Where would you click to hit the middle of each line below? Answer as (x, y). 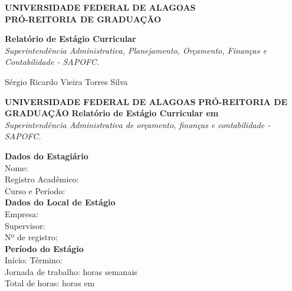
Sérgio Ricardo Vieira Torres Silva (66, 81)
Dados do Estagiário (47, 156)
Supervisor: (25, 225)
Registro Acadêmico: (42, 179)
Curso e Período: (35, 190)
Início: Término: (34, 260)
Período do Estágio (44, 248)
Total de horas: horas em (50, 283)
